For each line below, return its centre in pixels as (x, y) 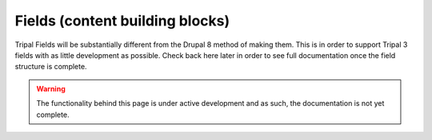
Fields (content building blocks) (122, 21)
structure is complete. (51, 67)
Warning (51, 88)
